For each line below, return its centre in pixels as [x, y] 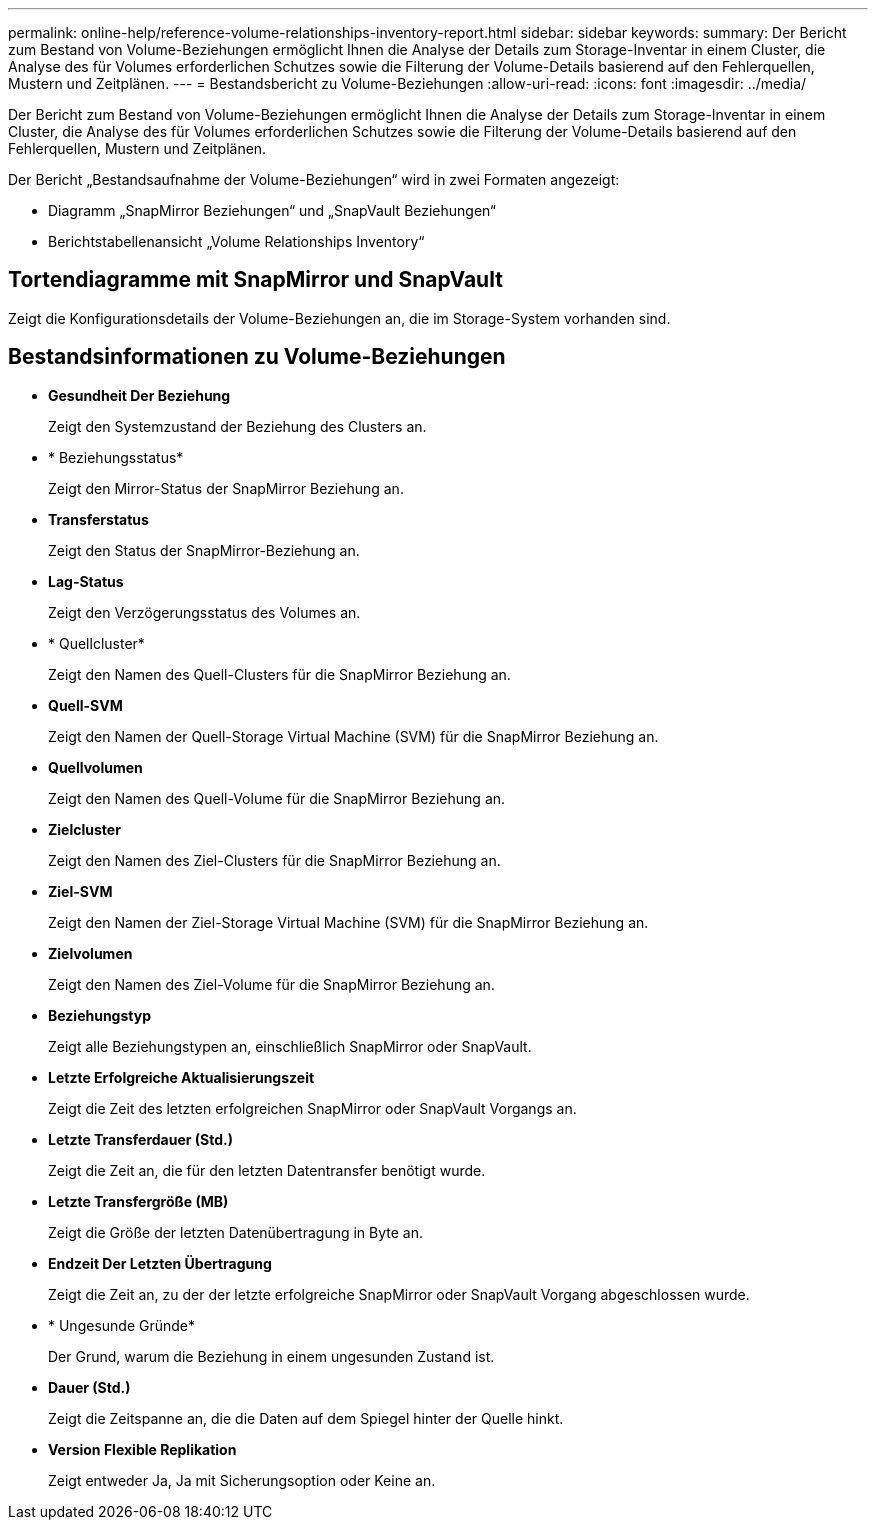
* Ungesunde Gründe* [122, 1325]
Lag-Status [86, 581]
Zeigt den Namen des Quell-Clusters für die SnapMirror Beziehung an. [279, 674]
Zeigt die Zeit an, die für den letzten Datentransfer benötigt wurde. [267, 1170]
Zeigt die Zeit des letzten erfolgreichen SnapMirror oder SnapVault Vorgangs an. [312, 1108]
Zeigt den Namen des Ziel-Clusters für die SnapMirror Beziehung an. [274, 860]
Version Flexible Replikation [142, 1449]
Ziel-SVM [80, 891]
